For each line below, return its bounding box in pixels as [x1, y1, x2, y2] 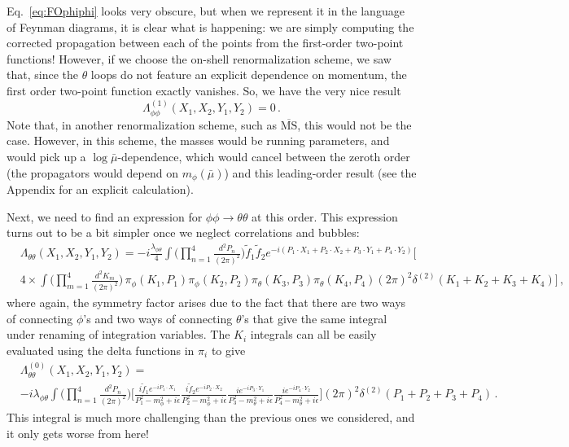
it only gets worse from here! [7, 424, 149, 441]
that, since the [7, 66, 78, 83]
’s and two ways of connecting [83, 309, 233, 326]
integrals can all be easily [250, 326, 377, 343]
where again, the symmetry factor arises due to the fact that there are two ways [7, 294, 406, 311]
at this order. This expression [252, 208, 398, 225]
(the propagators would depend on [7, 164, 178, 181]
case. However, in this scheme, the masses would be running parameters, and [7, 132, 390, 149]
